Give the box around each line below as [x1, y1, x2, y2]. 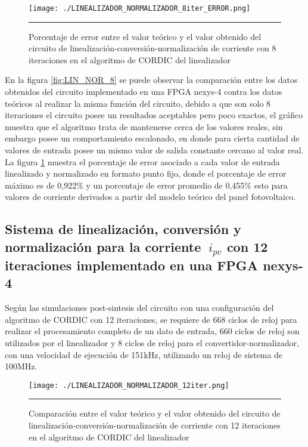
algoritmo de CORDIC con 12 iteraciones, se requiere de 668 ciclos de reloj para [5, 313, 297, 325]
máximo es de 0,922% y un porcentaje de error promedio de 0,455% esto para [5, 178, 288, 191]
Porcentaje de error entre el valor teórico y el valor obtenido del [29, 30, 262, 42]
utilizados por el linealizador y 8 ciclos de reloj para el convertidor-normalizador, [5, 336, 299, 349]
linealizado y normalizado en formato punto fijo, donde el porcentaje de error [5, 167, 287, 180]
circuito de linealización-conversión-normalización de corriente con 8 [29, 42, 276, 54]
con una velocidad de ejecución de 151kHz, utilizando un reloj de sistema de [5, 348, 283, 360]
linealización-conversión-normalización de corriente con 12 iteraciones [29, 418, 281, 431]
